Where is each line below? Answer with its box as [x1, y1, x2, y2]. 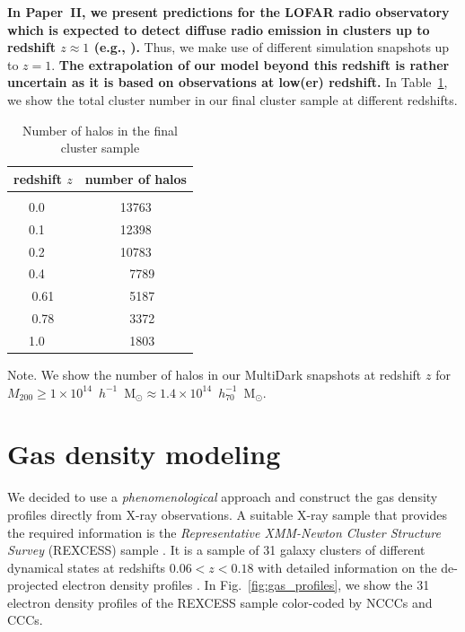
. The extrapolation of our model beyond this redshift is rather [51, 55, 450, 74]
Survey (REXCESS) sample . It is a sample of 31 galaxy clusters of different [7, 540, 426, 559]
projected [7, 575, 58, 594]
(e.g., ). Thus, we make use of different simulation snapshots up [93, 38, 450, 57]
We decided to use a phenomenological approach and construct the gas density [7, 487, 438, 506]
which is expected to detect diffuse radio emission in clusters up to [7, 20, 430, 39]
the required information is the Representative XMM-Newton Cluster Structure [7, 522, 441, 541]
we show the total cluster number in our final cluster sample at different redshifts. [7, 90, 458, 109]
